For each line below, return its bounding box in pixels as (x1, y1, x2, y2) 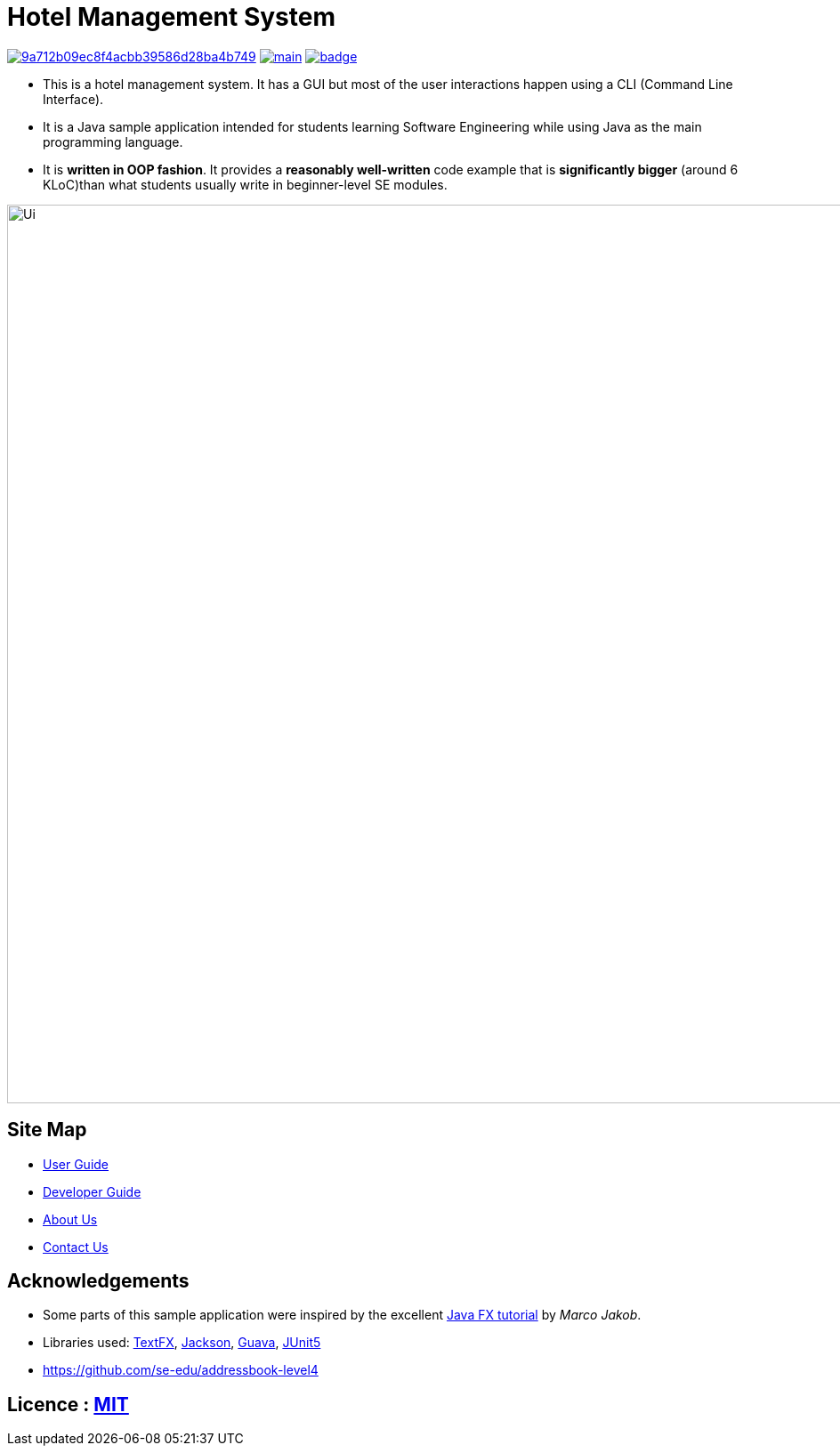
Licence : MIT (7, 1392, 129, 1416)
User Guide (43, 1156, 109, 1172)
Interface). (43, 91, 104, 107)
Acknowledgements (7, 1270, 190, 1293)
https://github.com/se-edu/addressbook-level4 (43, 1362, 319, 1378)
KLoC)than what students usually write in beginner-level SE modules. (43, 176, 448, 192)
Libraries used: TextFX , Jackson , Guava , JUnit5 (43, 1335, 321, 1351)
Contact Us (43, 1239, 109, 1255)
